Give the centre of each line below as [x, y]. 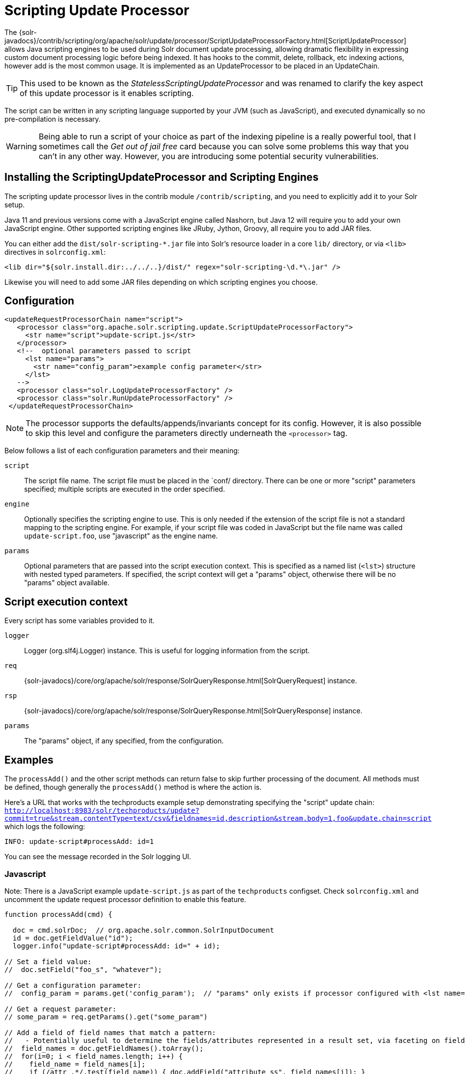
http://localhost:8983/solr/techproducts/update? [102, 811]
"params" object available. [67, 583]
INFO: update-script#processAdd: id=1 [79, 842]
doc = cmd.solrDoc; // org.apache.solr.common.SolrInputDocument [143, 930]
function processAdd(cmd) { [59, 914]
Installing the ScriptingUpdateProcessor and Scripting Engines [162, 177]
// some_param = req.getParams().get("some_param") [106, 1017]
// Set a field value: [48, 961]
